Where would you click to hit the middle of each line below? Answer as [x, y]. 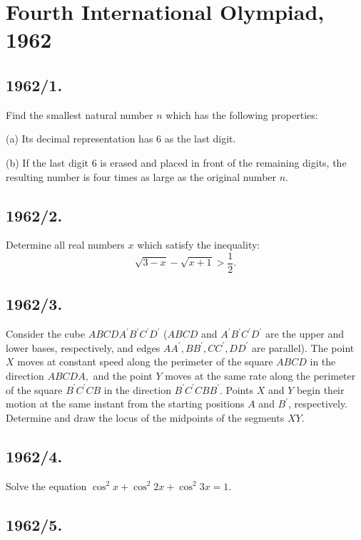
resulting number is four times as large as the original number [141, 176]
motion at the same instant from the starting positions [125, 404]
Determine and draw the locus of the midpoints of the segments [145, 417]
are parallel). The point [303, 347]
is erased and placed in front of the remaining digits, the [223, 162]
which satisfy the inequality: [199, 245]
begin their [320, 389]
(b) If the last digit [47, 162]
